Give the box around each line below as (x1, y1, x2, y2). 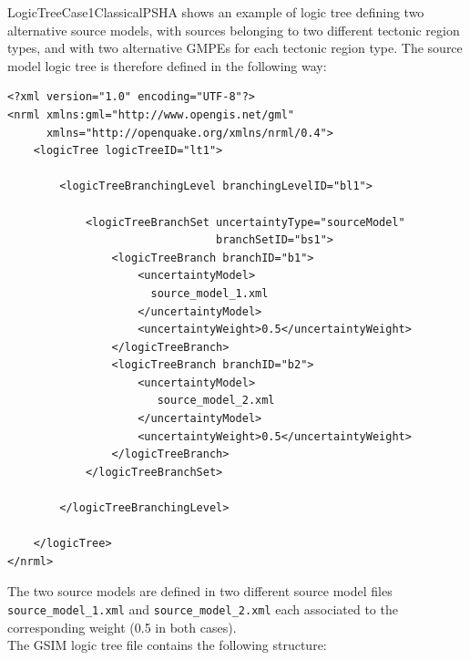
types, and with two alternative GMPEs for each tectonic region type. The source (7, 38, 463, 57)
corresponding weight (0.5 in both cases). (7, 617, 237, 636)
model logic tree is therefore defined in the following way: (7, 56, 327, 75)
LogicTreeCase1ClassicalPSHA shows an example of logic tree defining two (7, 3, 424, 21)
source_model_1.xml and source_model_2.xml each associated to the (7, 600, 398, 618)
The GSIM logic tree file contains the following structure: (7, 635, 327, 655)
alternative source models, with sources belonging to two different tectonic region (7, 20, 460, 39)
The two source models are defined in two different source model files (7, 582, 393, 601)
